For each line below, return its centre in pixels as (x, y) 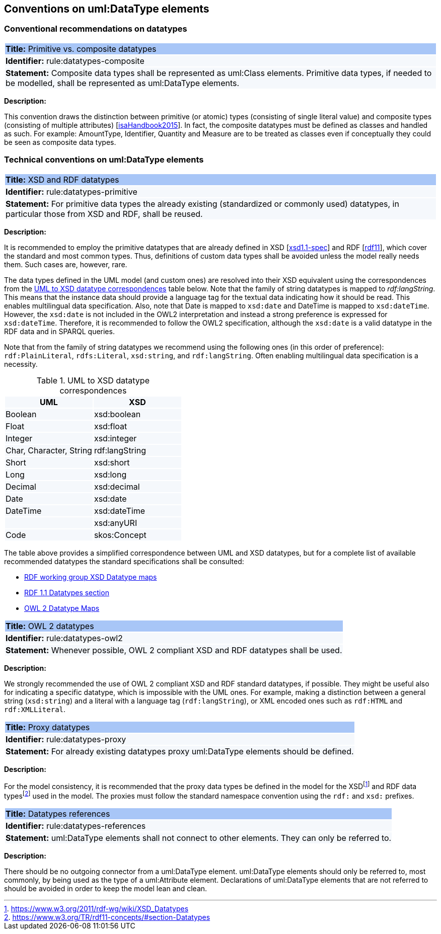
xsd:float (111, 426)
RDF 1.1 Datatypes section (67, 592)
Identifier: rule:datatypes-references (76, 826)
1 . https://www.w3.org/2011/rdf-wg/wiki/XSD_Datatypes (96, 908)
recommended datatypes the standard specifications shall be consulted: (124, 561)
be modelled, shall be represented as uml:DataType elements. (123, 83)
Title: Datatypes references (58, 813)
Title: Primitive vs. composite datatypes (81, 49)
